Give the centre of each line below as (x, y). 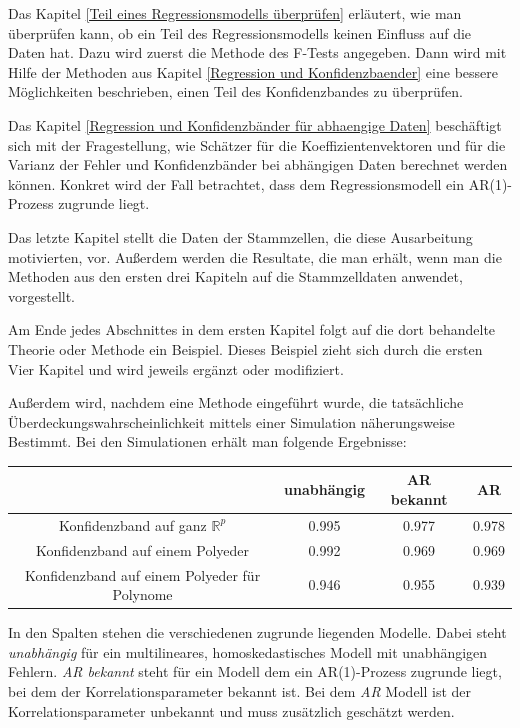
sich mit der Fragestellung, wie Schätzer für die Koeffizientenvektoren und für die (257, 144)
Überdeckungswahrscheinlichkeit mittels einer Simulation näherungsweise (231, 421)
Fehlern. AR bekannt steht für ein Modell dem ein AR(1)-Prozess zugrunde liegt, (255, 671)
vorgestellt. (42, 295)
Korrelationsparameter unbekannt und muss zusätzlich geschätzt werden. (231, 710)
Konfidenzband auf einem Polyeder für (142, 574)
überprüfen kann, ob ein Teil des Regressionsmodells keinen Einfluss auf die (240, 32)
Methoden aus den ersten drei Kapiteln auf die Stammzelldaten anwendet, (235, 276)
